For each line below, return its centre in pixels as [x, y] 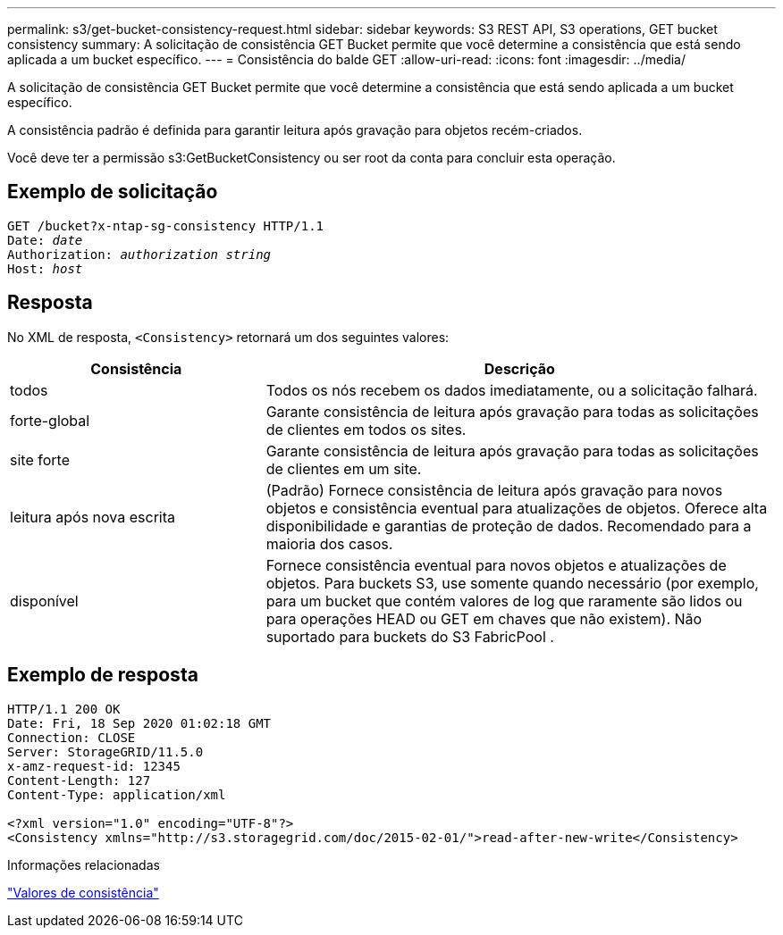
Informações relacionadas [84, 864]
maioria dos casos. [329, 543]
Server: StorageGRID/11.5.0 [105, 751]
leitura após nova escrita [93, 517]
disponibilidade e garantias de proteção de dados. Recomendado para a [509, 526]
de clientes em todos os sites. [366, 429]
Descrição [519, 368]
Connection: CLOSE [72, 737]
